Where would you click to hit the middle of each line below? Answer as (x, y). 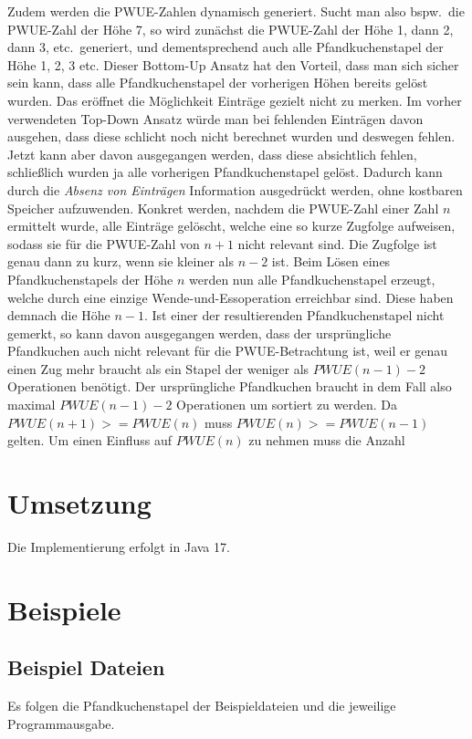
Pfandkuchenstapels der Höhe (90, 279)
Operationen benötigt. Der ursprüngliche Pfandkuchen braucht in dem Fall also (230, 386)
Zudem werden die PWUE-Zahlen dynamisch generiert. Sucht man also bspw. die (236, 11)
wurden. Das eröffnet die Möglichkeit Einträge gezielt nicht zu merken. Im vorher (235, 100)
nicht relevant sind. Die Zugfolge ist (337, 243)
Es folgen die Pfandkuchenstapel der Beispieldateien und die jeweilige (202, 706)
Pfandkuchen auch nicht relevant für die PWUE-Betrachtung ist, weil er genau (228, 351)
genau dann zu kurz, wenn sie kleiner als (121, 261)
